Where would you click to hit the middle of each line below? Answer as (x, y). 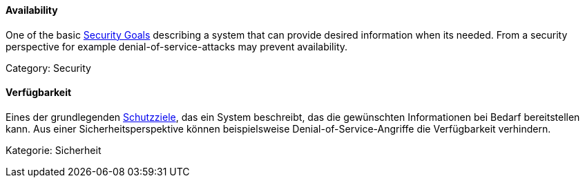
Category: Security (48, 68)
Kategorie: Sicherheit (54, 150)
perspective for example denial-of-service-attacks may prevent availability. (177, 46)
